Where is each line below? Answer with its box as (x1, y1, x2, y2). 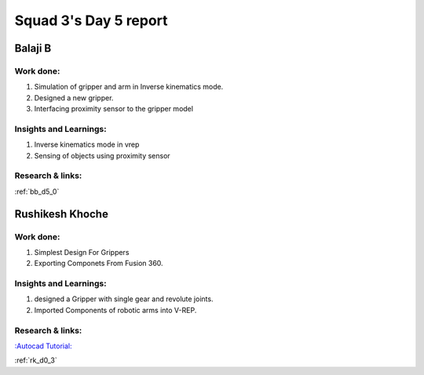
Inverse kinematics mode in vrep (34, 140, 140, 149)
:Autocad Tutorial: (14, 341, 72, 351)
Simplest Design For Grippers (34, 247, 130, 257)
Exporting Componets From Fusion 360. (34, 259, 164, 268)
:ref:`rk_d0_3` (14, 355, 58, 365)
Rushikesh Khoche (14, 207, 109, 220)
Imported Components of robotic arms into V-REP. (34, 305, 197, 315)
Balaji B (14, 42, 52, 55)
